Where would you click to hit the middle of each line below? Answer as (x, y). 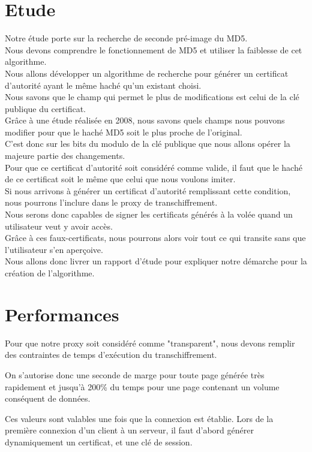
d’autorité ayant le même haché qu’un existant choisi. (103, 85)
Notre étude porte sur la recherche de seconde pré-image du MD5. (126, 38)
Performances (62, 314)
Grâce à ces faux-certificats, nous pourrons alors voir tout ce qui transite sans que (155, 238)
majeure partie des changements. (65, 156)
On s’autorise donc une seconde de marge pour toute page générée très (135, 374)
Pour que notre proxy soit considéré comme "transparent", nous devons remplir (150, 343)
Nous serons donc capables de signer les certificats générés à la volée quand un (149, 214)
